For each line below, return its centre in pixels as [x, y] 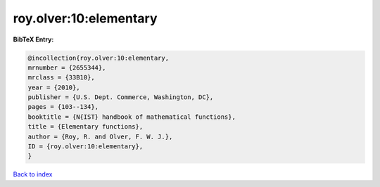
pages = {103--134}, [63, 107]
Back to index [33, 174]
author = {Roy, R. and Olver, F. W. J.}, [100, 136]
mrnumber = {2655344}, [67, 67]
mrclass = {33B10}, [61, 78]
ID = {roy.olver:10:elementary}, [85, 147]
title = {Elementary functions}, [85, 127]
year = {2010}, [54, 87]
